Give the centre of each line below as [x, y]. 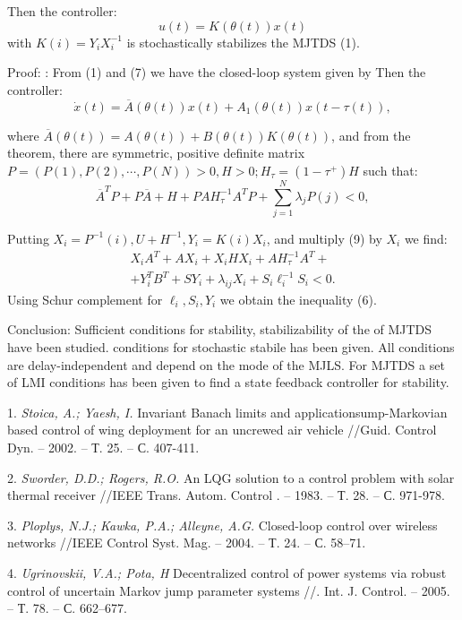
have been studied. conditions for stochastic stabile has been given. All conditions [231, 347]
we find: [426, 238]
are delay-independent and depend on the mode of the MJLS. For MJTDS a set [226, 364]
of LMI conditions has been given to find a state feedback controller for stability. [228, 382]
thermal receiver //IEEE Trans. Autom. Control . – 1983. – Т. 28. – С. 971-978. [226, 495]
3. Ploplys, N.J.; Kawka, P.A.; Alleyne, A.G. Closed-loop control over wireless [222, 525]
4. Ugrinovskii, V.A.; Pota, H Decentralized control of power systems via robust [227, 572]
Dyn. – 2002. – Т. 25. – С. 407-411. [103, 447]
